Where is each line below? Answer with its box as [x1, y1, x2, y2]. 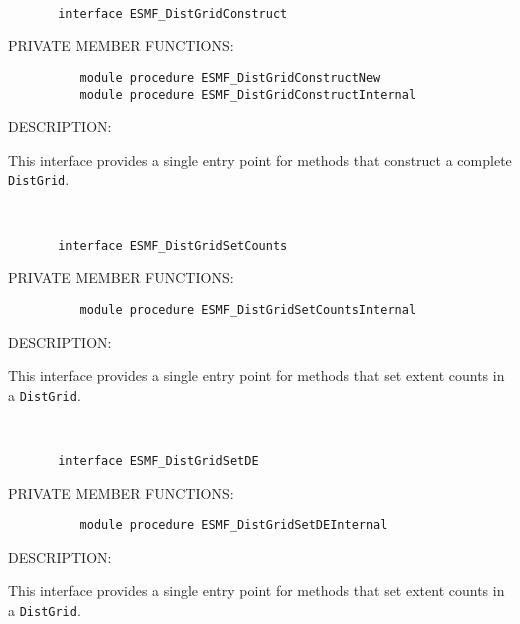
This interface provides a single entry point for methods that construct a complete [8, 149, 512, 170]
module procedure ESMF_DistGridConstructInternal [79, 87, 417, 102]
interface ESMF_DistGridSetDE [58, 453, 259, 468]
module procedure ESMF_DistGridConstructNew [79, 70, 381, 85]
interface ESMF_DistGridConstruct [58, 6, 288, 21]
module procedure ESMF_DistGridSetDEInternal [79, 518, 388, 533]
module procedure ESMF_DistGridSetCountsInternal [79, 302, 417, 317]
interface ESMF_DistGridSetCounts [58, 238, 288, 253]
